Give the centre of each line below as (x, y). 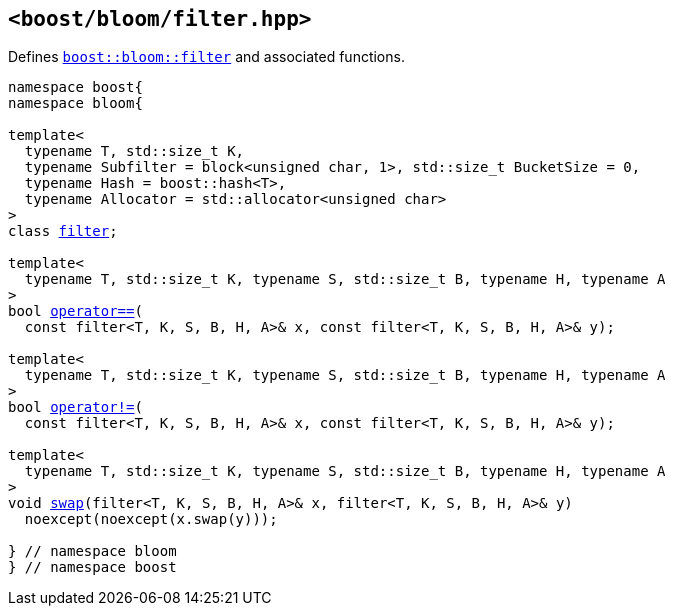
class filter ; (63, 231)
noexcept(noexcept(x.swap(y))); (151, 519)
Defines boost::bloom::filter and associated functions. (206, 57)
